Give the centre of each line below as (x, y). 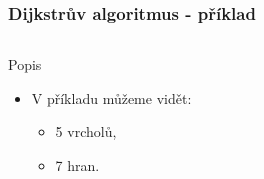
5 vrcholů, (86, 131)
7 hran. (77, 165)
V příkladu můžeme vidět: (111, 97)
